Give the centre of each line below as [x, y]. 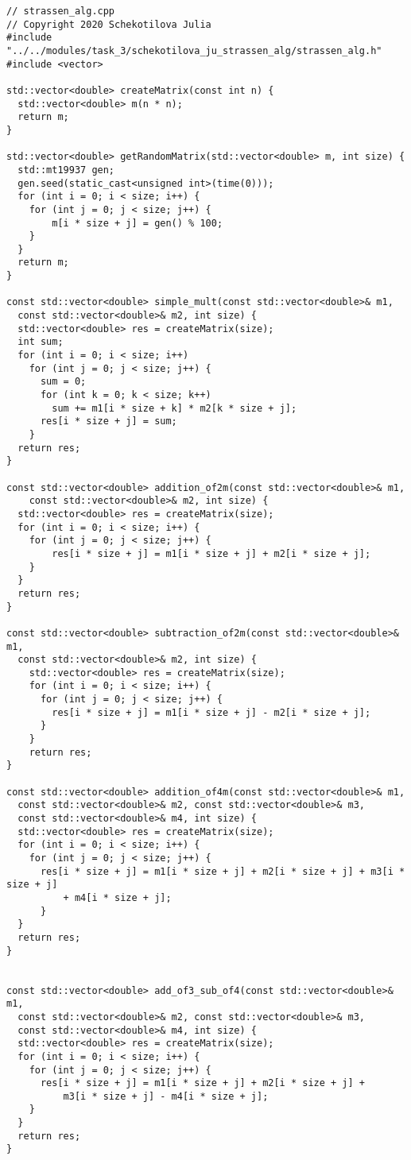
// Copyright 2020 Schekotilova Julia [109, 24]
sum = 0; [63, 382]
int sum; [41, 342]
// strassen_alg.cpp [61, 11]
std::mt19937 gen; [66, 170]
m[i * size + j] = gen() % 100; [138, 223]
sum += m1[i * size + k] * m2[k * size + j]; [174, 408]
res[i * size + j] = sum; [109, 421]
